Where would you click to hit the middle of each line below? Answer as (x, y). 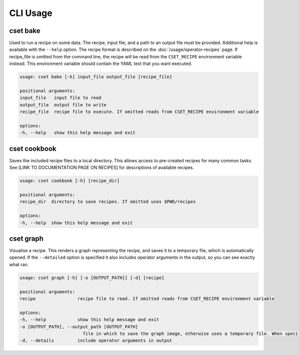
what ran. (19, 264)
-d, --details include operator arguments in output (96, 341)
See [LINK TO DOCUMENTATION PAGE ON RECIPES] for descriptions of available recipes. (102, 168)
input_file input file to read (61, 98)
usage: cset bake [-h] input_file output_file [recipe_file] (96, 77)
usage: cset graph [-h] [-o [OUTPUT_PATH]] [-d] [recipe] (92, 278)
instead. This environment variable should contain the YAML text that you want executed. (101, 64)
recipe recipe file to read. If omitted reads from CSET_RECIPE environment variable (147, 299)
